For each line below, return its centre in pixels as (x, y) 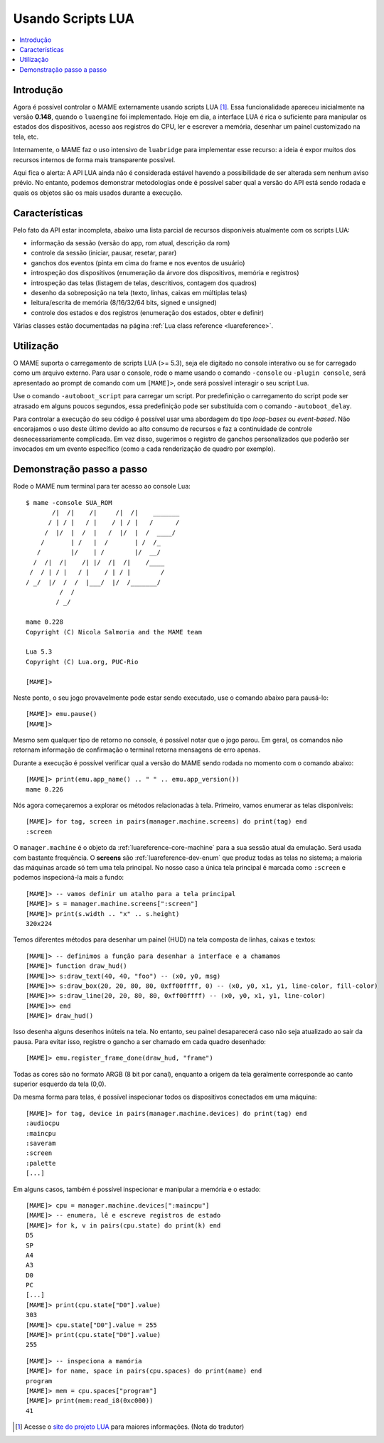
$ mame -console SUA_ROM (69, 502)
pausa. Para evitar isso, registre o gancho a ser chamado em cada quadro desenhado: (140, 1041)
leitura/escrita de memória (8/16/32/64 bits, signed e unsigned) (124, 303)
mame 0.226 (45, 789)
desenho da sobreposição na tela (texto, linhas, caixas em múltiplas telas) (139, 293)
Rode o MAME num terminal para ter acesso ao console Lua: (102, 486)
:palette (41, 1163)
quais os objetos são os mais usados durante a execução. (98, 193)
